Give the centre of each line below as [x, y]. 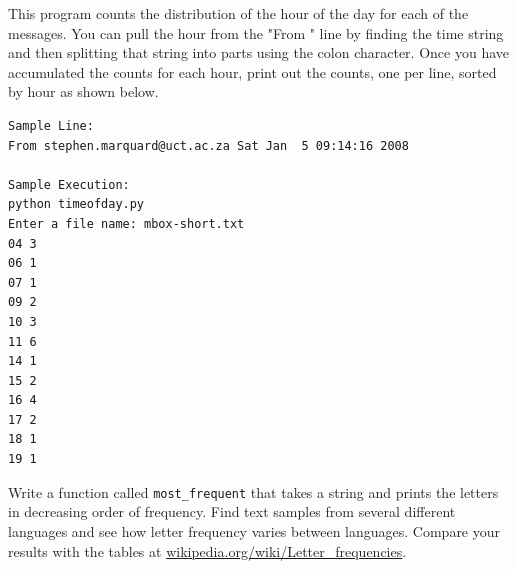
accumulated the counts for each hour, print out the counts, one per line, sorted [252, 71]
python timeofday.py [76, 204]
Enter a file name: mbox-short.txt [126, 223]
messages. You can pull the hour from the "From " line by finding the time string [256, 32]
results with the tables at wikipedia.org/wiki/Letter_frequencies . [207, 550]
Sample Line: [51, 125]
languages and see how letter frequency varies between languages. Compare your [254, 530]
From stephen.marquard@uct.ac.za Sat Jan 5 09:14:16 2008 [208, 145]
